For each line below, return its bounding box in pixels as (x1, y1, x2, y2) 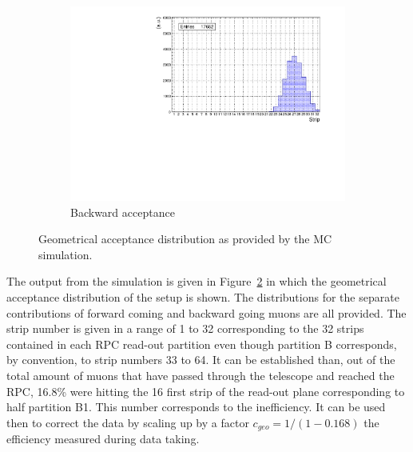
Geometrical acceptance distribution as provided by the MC (38, 230, 332, 247)
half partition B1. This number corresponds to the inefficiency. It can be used (6, 398, 386, 415)
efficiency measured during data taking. (6, 430, 200, 447)
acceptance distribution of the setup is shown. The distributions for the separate (6, 289, 399, 306)
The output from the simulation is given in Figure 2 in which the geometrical (6, 273, 387, 290)
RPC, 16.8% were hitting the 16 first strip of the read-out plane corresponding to (6, 382, 405, 399)
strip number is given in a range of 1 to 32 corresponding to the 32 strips (6, 320, 364, 337)
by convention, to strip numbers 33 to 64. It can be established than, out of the (6, 351, 395, 368)
